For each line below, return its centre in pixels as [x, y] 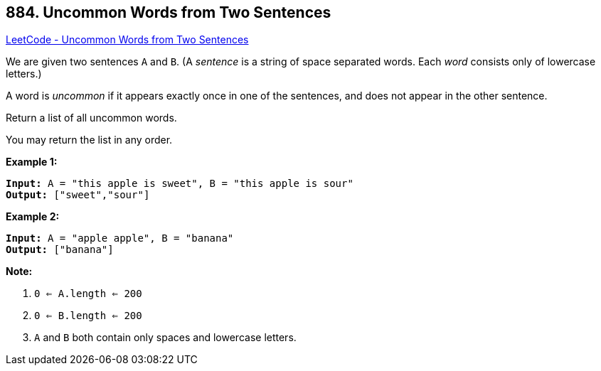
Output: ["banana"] [60, 250]
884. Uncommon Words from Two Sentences [169, 12]
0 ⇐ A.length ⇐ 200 [88, 294]
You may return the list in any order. [89, 140]
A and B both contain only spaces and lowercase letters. [165, 338]
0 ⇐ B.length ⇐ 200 [88, 316]
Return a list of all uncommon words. [91, 118]
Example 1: [32, 162]
